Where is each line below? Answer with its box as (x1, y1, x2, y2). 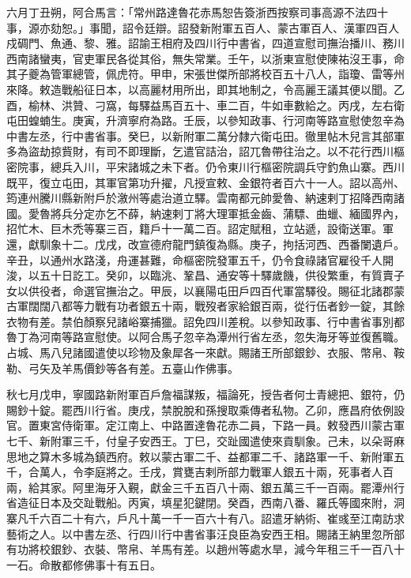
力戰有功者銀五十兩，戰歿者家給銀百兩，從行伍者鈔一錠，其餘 (83, 298, 405, 314)
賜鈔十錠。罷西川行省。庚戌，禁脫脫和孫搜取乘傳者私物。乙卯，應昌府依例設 (6, 401, 405, 418)
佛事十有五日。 (83, 556, 161, 572)
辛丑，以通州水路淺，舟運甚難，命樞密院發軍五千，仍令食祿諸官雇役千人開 (6, 251, 394, 268)
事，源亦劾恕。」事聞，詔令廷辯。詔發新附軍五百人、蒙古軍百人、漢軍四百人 (6, 19, 399, 36)
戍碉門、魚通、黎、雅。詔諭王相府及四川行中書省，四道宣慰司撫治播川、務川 (6, 35, 405, 51)
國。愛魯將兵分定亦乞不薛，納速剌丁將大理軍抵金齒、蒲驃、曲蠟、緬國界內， (6, 205, 405, 221)
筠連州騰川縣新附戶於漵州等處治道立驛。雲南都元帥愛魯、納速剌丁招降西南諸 (6, 190, 405, 206)
